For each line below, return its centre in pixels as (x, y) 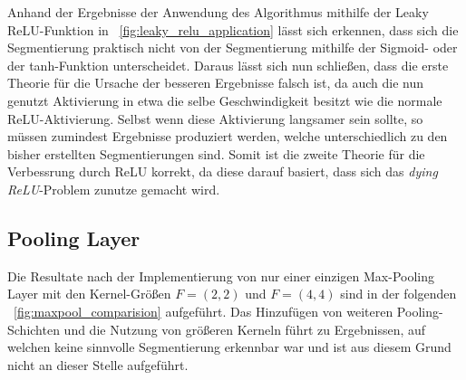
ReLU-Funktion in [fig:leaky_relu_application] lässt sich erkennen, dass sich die (233, 29)
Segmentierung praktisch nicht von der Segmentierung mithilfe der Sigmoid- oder (233, 47)
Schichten (34, 329)
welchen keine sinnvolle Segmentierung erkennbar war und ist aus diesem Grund (229, 347)
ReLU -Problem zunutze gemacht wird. (114, 189)
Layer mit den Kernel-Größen (89, 294)
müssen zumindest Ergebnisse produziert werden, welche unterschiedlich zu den (228, 136)
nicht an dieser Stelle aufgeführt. (98, 364)
